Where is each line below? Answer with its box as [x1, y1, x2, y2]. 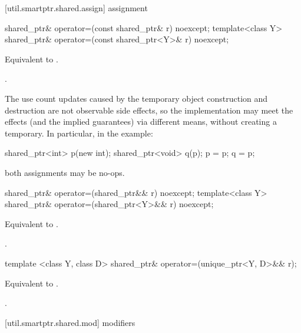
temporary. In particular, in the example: [5, 126, 153, 139]
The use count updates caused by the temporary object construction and [5, 92, 268, 104]
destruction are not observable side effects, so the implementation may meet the [5, 104, 293, 116]
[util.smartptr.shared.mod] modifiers [5, 316, 135, 328]
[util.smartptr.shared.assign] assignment [5, 2, 148, 14]
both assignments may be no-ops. [5, 166, 125, 178]
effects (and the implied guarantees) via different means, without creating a [5, 115, 277, 128]
